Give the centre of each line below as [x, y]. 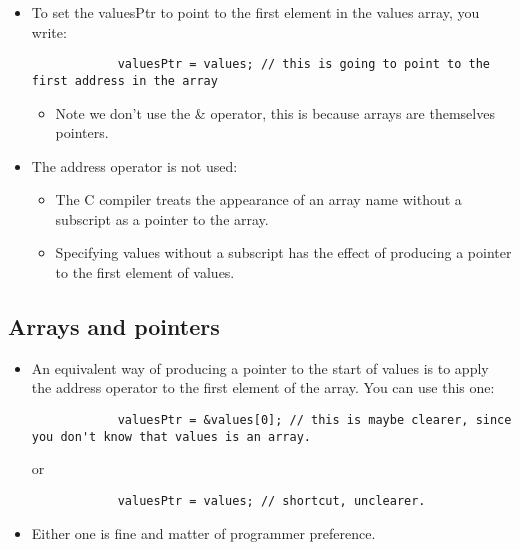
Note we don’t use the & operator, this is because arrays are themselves [275, 112]
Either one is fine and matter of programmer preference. [203, 532]
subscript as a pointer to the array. [162, 218]
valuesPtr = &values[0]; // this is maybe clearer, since [314, 420]
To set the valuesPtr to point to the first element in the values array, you [255, 12]
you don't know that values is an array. [171, 436]
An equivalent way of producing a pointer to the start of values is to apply [260, 367]
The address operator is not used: [134, 165]
